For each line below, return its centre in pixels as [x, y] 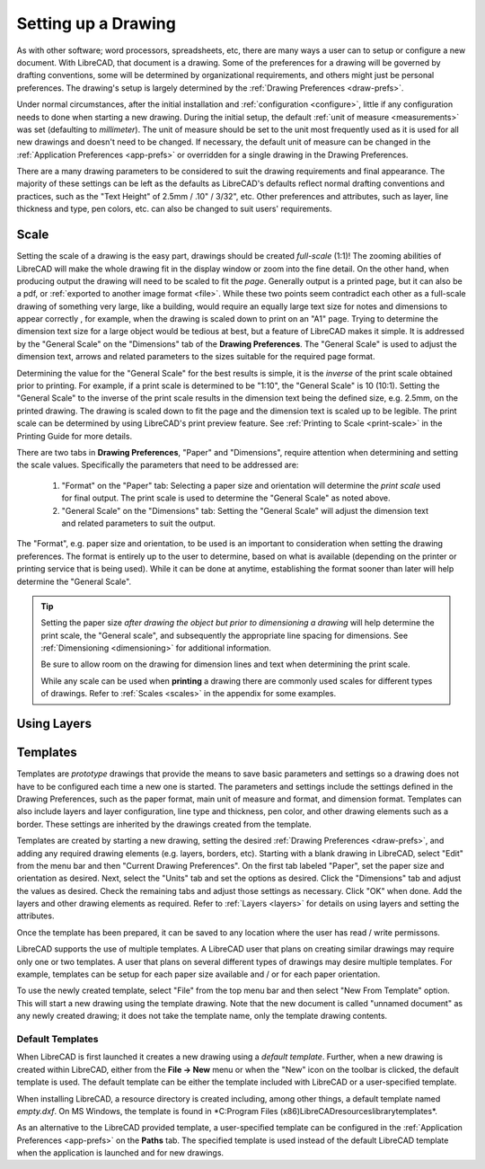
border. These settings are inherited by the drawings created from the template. [164, 824]
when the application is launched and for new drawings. [120, 1153]
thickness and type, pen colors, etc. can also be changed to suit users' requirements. [174, 209]
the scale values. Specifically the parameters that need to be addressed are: [158, 465]
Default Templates [57, 1039]
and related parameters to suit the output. [138, 523]
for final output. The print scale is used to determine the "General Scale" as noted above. [226, 498]
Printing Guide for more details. [75, 436]
